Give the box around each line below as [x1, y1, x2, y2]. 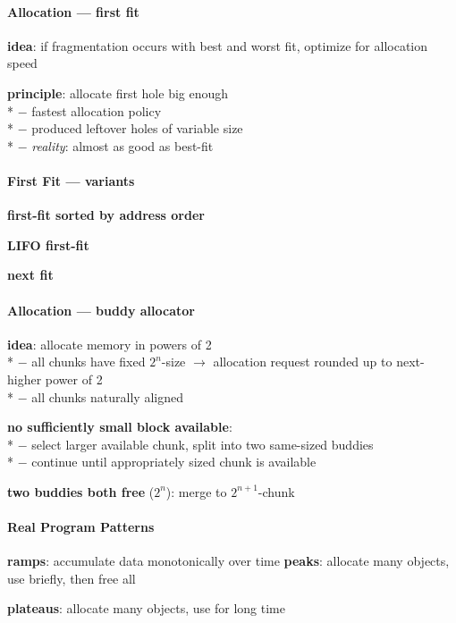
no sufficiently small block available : [7, 417, 232, 436]
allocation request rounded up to [213, 352, 393, 371]
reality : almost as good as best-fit [31, 136, 214, 155]
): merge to [165, 482, 227, 501]
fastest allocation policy [31, 101, 162, 120]
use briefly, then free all [7, 568, 136, 587]
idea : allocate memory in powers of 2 [7, 334, 212, 353]
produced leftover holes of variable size [31, 119, 243, 138]
